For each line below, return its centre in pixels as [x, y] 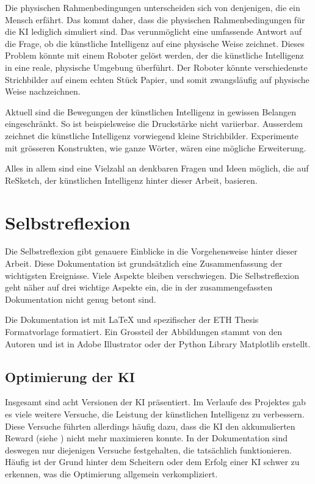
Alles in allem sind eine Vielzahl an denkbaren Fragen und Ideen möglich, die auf [157, 168]
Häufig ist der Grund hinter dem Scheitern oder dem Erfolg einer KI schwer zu [152, 462]
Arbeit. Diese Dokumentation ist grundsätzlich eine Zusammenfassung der [144, 263]
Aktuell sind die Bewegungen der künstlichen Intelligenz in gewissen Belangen [151, 111]
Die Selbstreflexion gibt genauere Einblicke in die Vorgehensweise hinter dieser [151, 251]
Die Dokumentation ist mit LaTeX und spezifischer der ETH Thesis [132, 320]
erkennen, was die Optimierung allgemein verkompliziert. [111, 473]
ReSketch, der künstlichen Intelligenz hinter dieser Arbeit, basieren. [131, 180]
